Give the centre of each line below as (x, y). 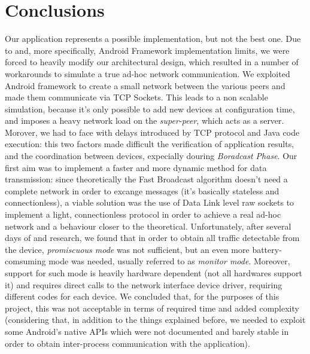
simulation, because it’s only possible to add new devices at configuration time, (150, 109)
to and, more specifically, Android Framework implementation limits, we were (147, 50)
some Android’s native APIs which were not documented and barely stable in (147, 331)
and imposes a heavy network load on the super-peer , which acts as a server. (145, 120)
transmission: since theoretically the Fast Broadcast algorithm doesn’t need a (146, 179)
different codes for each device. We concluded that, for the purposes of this (142, 296)
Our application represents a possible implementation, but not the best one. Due (153, 39)
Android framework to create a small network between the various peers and (145, 85)
